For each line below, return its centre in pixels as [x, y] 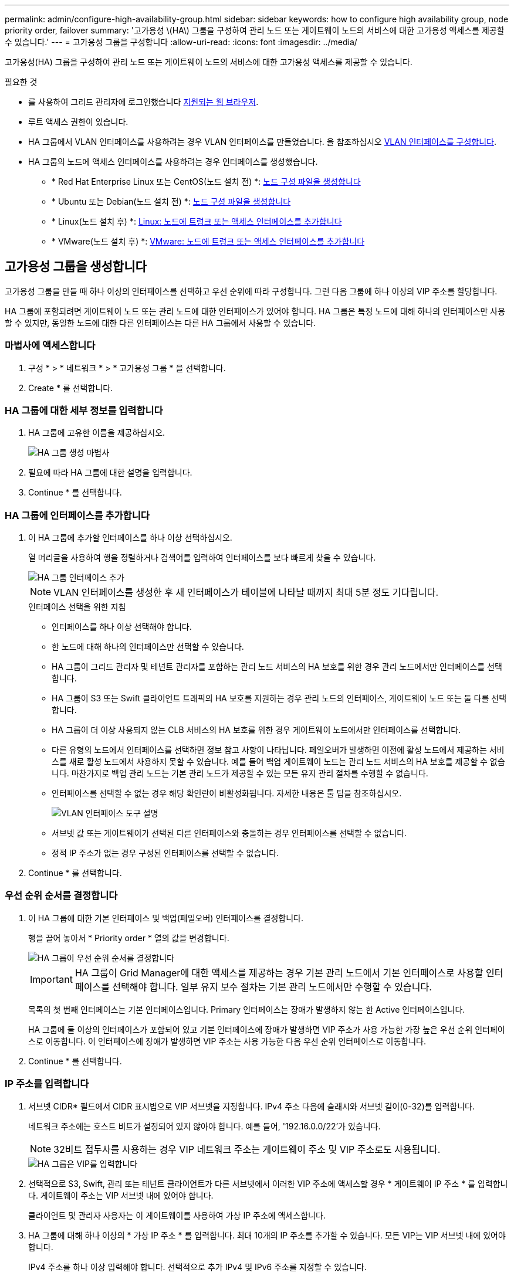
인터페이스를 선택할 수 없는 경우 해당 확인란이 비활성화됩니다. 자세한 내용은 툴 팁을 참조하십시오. [227, 793]
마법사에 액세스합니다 [50, 346]
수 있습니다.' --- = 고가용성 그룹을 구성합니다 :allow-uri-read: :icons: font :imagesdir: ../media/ [181, 42]
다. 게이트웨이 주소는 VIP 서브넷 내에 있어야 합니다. [121, 1195]
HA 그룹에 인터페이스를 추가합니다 [77, 515]
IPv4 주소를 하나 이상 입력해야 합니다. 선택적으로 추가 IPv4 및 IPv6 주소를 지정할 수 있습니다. [197, 1267]
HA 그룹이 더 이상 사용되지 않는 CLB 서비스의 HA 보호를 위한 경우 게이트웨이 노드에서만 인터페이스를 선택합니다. [256, 730]
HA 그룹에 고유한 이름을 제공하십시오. [97, 433]
